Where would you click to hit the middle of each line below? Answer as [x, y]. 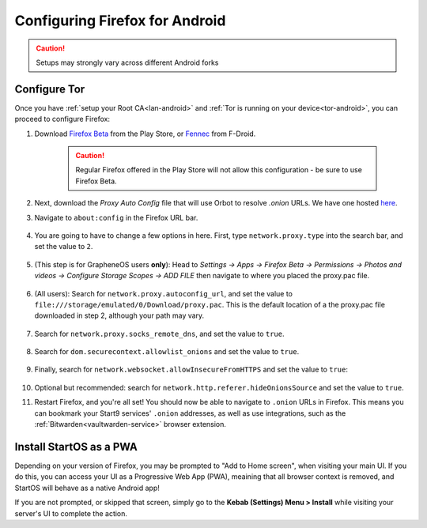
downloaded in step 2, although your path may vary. [119, 315]
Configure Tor [50, 89]
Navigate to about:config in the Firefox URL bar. [116, 217]
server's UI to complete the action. [71, 513]
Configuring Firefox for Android [120, 21]
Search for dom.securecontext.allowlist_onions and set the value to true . [167, 352]
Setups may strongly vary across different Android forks [127, 62]
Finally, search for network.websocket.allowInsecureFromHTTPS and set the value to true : [191, 370]
